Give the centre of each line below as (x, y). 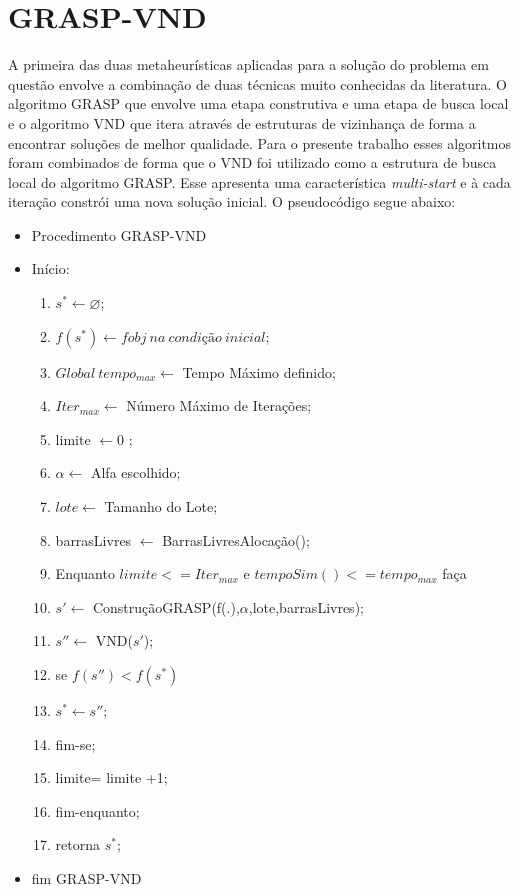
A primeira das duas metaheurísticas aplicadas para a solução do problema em (248, 64)
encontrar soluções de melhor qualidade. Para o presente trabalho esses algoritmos (260, 142)
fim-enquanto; (97, 810)
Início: (50, 268)
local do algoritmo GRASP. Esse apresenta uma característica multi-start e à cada (259, 181)
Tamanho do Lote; (161, 506)
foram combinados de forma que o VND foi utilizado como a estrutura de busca (252, 162)
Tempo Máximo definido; (259, 371)
